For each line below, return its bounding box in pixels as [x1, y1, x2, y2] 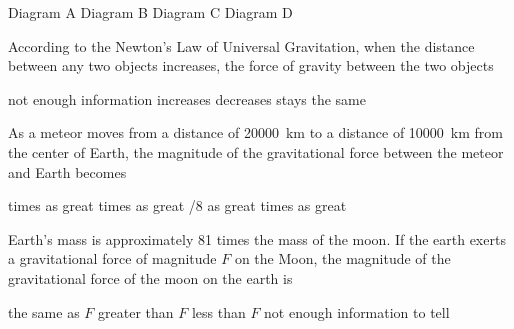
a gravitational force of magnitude [8, 248, 217, 269]
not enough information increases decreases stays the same [8, 88, 366, 109]
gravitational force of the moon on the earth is [8, 267, 293, 288]
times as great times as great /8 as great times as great [8, 195, 347, 216]
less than [191, 301, 246, 322]
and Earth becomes [8, 161, 127, 182]
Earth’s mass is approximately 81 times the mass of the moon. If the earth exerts [8, 228, 506, 249]
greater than [98, 301, 174, 322]
